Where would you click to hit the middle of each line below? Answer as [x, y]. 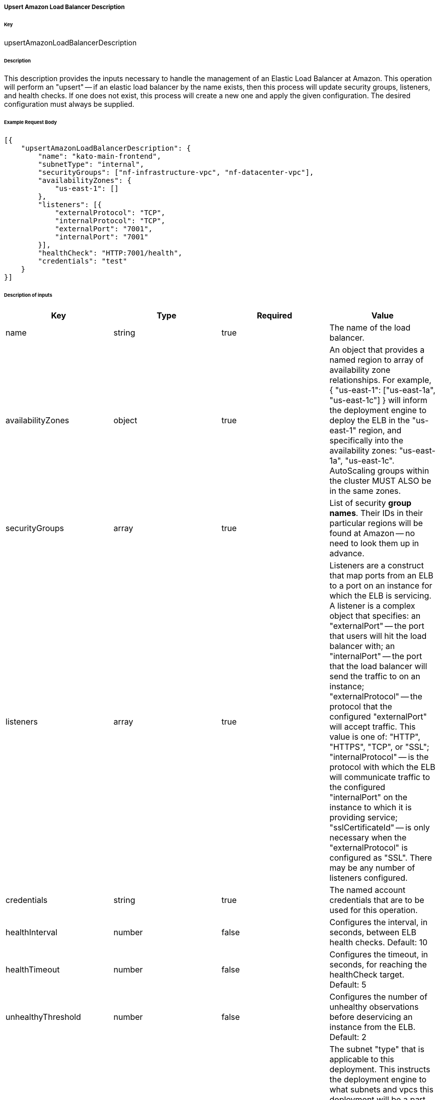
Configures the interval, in [379, 922]
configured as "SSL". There [381, 857]
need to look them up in [374, 543]
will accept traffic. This [373, 726]
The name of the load [370, 327]
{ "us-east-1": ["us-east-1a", [382, 390]
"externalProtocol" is [369, 847]
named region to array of [377, 360]
